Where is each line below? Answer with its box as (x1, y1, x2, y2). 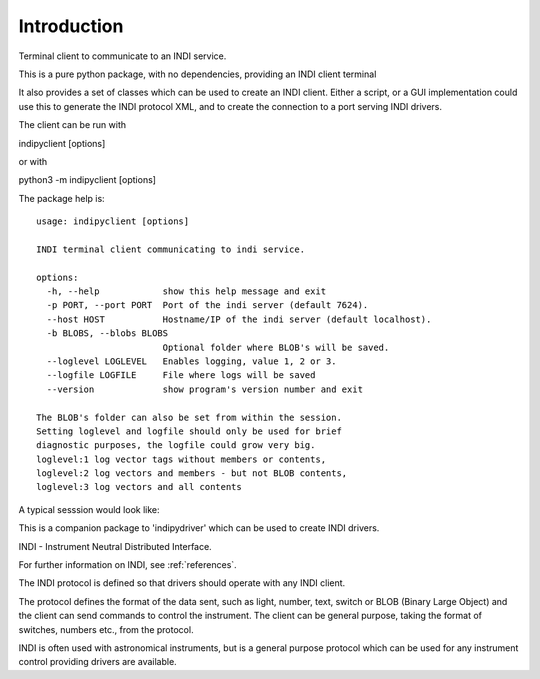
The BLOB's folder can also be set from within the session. (36, 411, 342, 423)
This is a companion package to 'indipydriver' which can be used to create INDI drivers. (18, 522, 380, 534)
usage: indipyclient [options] (36, 216, 190, 227)
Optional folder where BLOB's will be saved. (162, 341, 390, 353)
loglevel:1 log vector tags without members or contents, (36, 453, 327, 465)
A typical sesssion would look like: (18, 503, 160, 515)
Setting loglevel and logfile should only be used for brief (36, 425, 342, 437)
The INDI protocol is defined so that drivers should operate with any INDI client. (18, 577, 346, 589)
